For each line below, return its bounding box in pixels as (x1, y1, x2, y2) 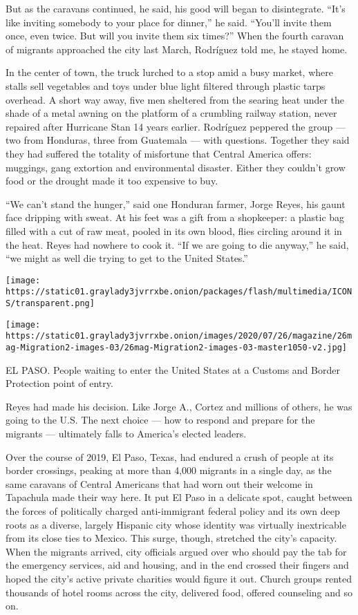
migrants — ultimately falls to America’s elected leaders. (6, 426, 247, 440)
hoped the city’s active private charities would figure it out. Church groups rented (6, 571, 352, 585)
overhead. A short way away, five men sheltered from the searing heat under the (6, 92, 345, 106)
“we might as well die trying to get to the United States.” (6, 251, 248, 265)
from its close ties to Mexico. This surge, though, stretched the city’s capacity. (6, 531, 337, 545)
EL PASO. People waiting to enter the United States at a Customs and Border (6, 362, 340, 377)
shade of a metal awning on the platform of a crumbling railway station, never (6, 106, 337, 120)
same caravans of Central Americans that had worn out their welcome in (6, 476, 313, 491)
